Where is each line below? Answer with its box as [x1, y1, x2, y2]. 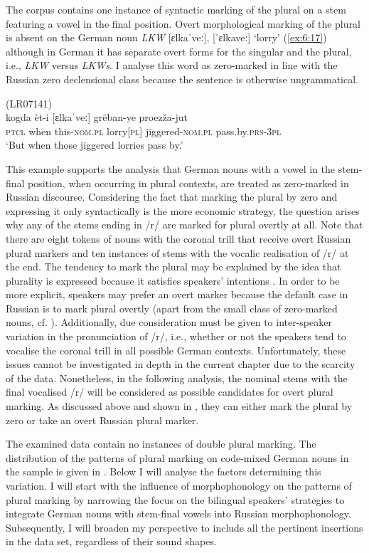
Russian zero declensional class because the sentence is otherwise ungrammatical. [6, 71, 358, 86]
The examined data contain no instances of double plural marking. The [6, 436, 316, 451]
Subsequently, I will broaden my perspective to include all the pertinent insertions [6, 520, 363, 534]
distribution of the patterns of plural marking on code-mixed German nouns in [6, 450, 349, 465]
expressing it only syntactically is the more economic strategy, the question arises [6, 203, 360, 218]
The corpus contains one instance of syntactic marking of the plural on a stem [6, 2, 346, 16]
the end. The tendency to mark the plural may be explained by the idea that [6, 259, 341, 274]
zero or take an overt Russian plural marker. [6, 412, 199, 427]
